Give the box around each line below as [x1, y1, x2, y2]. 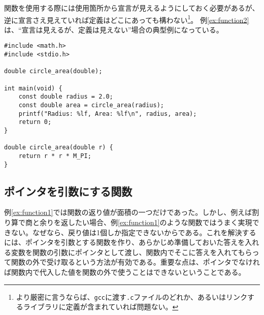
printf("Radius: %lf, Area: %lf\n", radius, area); [18, 110, 197, 117]
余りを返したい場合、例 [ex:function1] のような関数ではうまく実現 [39, 217, 252, 228]
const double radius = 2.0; [18, 93, 113, 101]
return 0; [18, 118, 52, 126]
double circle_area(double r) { [4, 144, 113, 151]
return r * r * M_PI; [18, 152, 91, 160]
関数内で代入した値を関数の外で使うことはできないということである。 [11, 267, 246, 277]
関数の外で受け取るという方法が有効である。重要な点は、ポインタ [11, 257, 232, 267]
